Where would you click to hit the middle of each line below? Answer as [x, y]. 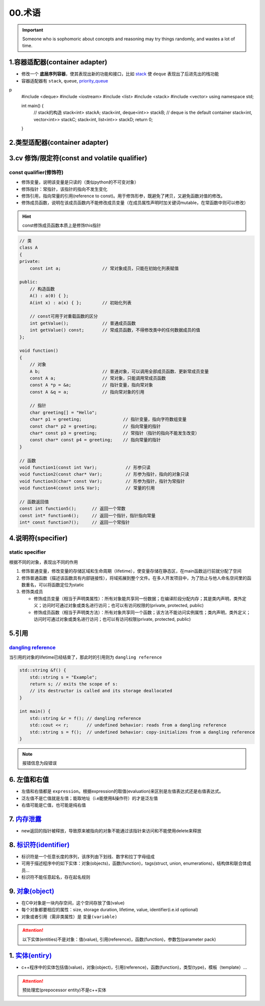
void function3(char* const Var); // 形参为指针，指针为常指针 [102, 481]
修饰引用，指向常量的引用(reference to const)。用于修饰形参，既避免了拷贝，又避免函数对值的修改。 [123, 196]
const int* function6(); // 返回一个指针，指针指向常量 [87, 516]
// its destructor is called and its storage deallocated [101, 691]
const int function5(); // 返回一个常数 [72, 509]
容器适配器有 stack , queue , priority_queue [65, 80]
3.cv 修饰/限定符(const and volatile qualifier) [78, 158]
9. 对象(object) [32, 891]
